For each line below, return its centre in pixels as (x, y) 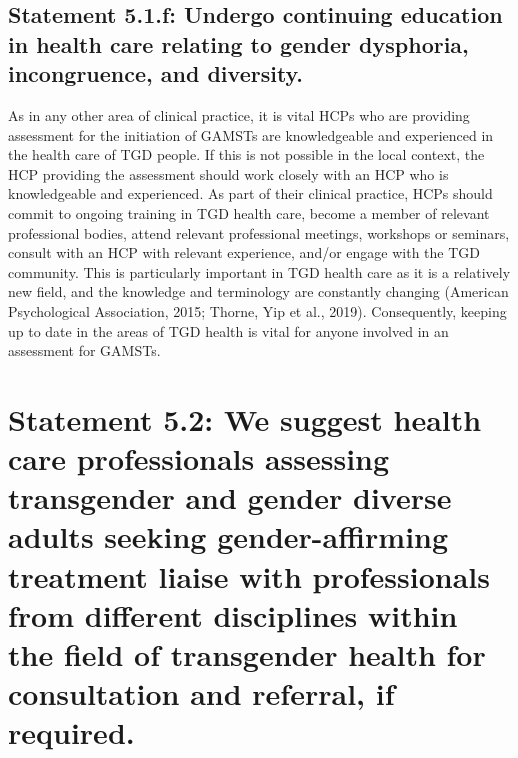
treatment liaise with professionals (249, 575)
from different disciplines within (233, 614)
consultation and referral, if (201, 693)
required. (71, 732)
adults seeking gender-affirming (228, 536)
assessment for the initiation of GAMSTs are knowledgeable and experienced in (251, 134)
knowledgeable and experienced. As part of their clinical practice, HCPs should (250, 193)
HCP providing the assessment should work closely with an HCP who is (228, 173)
